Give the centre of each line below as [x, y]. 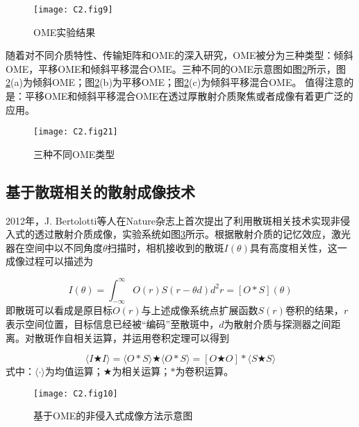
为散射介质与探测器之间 [277, 323]
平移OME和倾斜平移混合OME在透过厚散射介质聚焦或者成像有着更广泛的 [189, 96]
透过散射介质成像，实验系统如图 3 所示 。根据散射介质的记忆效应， [183, 234]
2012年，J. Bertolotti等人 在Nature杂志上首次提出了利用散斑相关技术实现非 [173, 220]
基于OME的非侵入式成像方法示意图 [113, 416]
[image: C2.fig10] [76, 393]
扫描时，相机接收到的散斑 [166, 247]
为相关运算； [141, 371]
